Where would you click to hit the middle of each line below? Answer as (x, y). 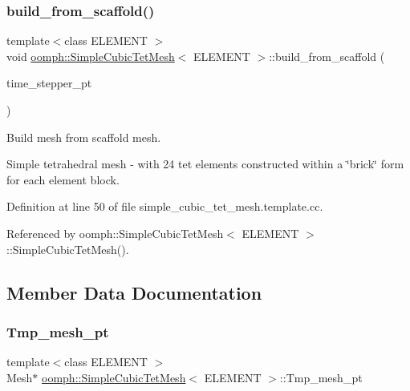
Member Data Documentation (134, 292)
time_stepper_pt (49, 83)
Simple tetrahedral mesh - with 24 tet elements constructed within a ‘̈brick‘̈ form (205, 164)
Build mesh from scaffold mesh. (84, 137)
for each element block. (63, 179)
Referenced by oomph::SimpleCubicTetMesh (115, 233)
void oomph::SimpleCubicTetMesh (91, 56)
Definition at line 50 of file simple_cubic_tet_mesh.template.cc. (165, 206)
